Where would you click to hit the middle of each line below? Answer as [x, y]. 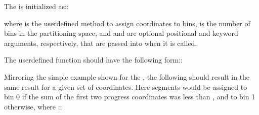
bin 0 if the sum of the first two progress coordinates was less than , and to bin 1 [130, 97]
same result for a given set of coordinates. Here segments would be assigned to [126, 87]
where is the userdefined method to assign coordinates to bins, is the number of [127, 23]
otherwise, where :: [33, 106]
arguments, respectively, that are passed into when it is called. [101, 43]
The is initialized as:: [36, 6]
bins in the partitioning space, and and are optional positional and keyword [121, 33]
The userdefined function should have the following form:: [93, 60]
